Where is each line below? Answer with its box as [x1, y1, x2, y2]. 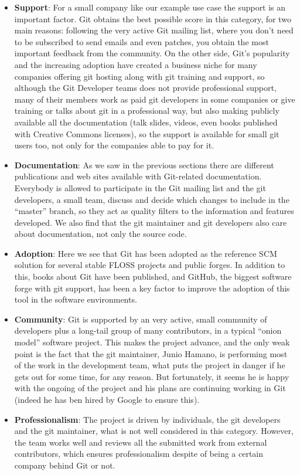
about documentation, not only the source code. [14, 228, 187, 240]
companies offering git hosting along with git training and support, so [14, 70, 265, 82]
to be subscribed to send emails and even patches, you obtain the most [14, 35, 269, 48]
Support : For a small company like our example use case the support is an [14, 1, 286, 13]
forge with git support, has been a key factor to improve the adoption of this [14, 281, 290, 294]
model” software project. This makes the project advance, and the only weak [14, 336, 290, 348]
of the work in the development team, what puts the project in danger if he [14, 359, 285, 371]
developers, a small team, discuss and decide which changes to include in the [14, 193, 289, 205]
